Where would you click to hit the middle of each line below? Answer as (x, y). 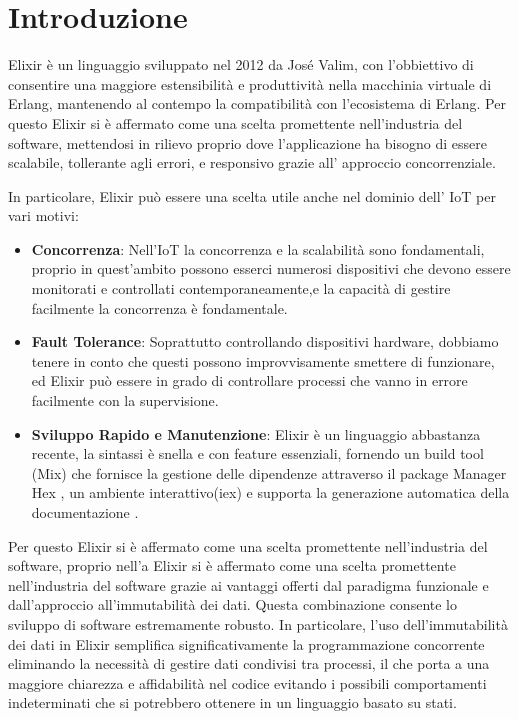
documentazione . (85, 512)
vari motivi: (43, 215)
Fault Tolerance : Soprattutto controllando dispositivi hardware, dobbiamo (265, 341)
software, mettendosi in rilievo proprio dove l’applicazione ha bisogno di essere (247, 142)
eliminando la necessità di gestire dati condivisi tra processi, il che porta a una (249, 663)
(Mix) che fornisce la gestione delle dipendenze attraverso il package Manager (269, 472)
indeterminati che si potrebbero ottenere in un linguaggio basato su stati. (232, 702)
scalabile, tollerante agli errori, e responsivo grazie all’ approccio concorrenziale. (252, 162)
